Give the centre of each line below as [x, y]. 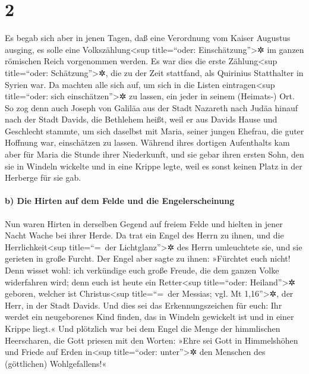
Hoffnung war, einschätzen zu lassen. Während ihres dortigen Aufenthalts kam [147, 142]
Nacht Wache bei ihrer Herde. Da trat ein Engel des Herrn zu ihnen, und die [144, 235]
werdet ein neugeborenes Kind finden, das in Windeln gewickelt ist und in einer [149, 317]
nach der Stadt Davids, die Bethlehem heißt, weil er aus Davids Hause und [141, 119]
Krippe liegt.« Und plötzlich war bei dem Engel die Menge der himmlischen [143, 328]
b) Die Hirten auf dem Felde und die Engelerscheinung [120, 201]
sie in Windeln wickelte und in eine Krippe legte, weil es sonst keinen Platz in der [154, 166]
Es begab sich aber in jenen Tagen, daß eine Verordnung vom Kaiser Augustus [148, 38]
